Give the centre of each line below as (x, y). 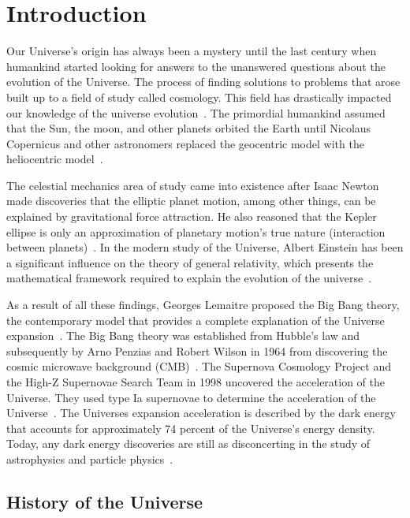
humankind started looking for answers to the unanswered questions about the (196, 66)
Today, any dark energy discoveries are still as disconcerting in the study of (188, 443)
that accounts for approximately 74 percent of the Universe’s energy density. (191, 428)
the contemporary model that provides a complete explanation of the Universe (196, 320)
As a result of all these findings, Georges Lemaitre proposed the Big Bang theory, (203, 305)
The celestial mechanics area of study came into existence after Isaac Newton (193, 185)
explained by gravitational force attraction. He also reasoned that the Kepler (192, 216)
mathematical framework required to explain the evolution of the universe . (189, 278)
